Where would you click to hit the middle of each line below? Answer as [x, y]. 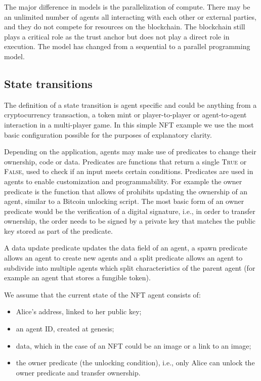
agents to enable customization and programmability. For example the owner [123, 181]
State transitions [48, 83]
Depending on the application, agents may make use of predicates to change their [130, 152]
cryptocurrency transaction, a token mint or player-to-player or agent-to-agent [125, 115]
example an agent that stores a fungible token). [77, 278]
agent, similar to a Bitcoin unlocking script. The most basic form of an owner [124, 201]
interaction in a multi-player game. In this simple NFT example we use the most [129, 124]
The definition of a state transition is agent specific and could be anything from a [130, 104]
